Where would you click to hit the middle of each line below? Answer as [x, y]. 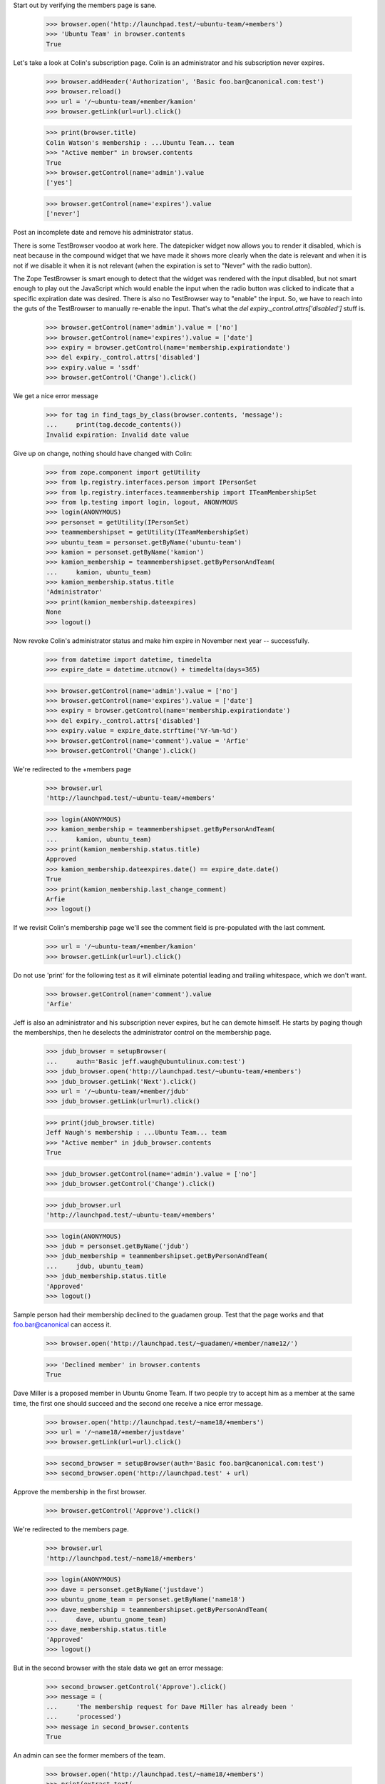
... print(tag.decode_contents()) [114, 425]
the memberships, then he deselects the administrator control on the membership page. [142, 1033]
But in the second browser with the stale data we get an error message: [118, 1668]
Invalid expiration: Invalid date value [117, 435]
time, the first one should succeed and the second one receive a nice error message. [138, 1403]
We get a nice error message [56, 396]
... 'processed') [84, 1717]
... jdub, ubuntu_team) [95, 1266]
